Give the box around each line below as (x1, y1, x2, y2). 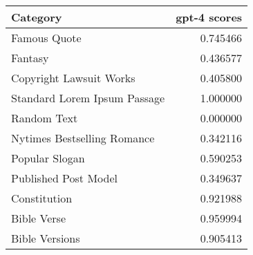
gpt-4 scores (176, 9, 243, 25)
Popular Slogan (11, 150, 85, 166)
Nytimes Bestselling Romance (11, 130, 155, 146)
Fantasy (11, 50, 49, 66)
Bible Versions (11, 230, 80, 246)
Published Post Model (11, 170, 118, 186)
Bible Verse (11, 210, 66, 226)
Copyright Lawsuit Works (11, 70, 135, 86)
